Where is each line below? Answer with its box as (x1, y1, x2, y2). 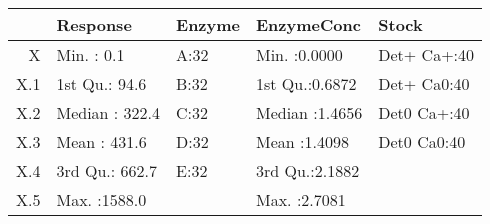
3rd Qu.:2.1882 (256, 159, 360, 182)
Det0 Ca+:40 (378, 101, 470, 124)
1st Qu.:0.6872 (256, 72, 357, 95)
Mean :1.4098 (256, 130, 349, 153)
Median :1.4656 (256, 101, 363, 124)
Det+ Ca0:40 (378, 72, 470, 95)
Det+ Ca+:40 (378, 43, 475, 66)
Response (56, 13, 132, 36)
